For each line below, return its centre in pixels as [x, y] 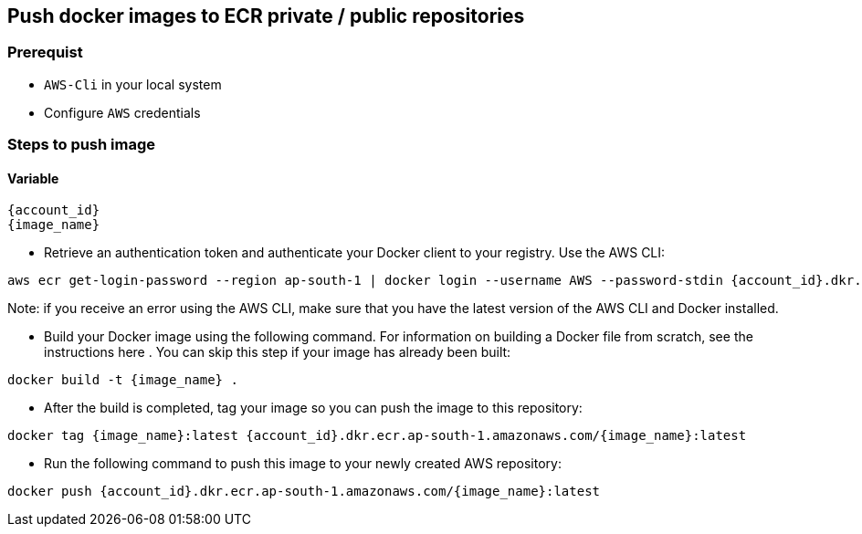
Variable [33, 178]
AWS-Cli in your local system [133, 84]
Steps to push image [82, 145]
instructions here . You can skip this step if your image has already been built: [278, 352]
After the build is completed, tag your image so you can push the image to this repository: [313, 408]
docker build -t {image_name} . [123, 380]
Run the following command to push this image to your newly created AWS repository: [303, 464]
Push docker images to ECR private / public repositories [266, 16]
